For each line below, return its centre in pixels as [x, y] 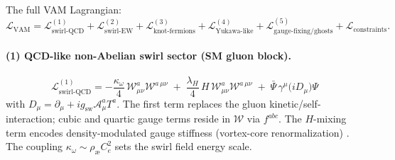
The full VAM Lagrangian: [64, 9]
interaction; [31, 119]
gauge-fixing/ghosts [303, 31]
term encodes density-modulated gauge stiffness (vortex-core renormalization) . [178, 132]
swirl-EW [119, 31]
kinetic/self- [295, 103]
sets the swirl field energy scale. [183, 146]
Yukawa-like [234, 31]
